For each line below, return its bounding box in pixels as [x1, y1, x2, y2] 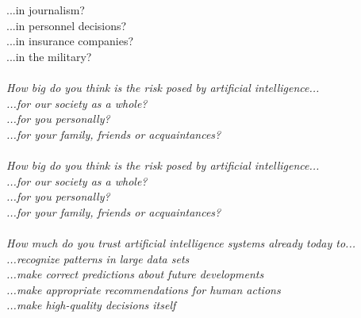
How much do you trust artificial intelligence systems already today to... [6, 234, 356, 251]
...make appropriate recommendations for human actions [6, 281, 281, 297]
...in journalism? [6, 2, 85, 17]
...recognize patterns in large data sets [6, 250, 190, 266]
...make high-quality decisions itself [6, 297, 176, 313]
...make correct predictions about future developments [6, 266, 264, 282]
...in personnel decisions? [6, 17, 127, 33]
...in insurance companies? [6, 33, 134, 49]
